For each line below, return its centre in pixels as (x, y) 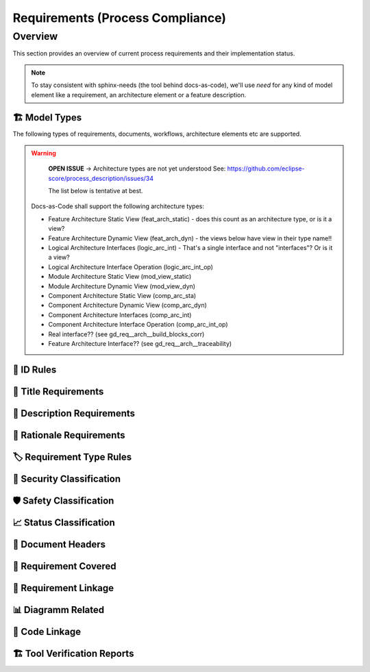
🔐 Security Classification (67, 478)
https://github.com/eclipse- (266, 169)
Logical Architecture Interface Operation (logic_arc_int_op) (131, 266)
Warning (44, 153)
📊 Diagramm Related (59, 610)
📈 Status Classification (64, 522)
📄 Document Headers (59, 544)
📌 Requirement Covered (64, 566)
